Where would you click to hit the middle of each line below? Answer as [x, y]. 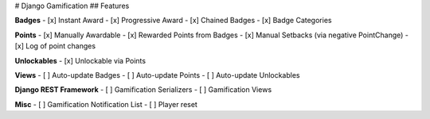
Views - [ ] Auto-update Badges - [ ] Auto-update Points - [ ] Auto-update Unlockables [157, 75]
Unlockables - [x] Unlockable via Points [80, 60]
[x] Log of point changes [55, 46]
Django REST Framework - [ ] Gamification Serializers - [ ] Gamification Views [143, 90]
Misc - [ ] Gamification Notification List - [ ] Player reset [106, 104]
